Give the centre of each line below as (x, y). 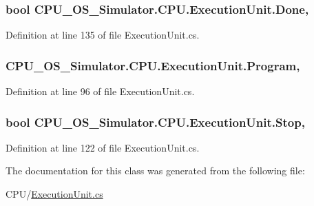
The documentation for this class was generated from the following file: (155, 171)
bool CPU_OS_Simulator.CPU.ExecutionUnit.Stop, (155, 122)
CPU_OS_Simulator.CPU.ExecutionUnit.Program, (153, 65)
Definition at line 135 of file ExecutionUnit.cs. (103, 35)
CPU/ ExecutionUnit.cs (54, 194)
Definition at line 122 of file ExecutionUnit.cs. (103, 147)
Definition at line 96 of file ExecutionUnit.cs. (100, 91)
